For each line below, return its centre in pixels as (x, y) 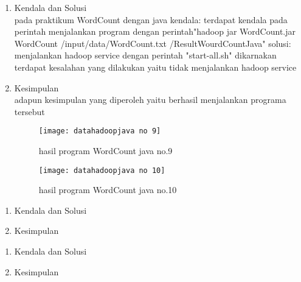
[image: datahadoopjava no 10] (102, 170)
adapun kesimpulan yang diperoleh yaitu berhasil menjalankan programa (150, 100)
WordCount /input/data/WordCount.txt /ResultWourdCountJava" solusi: (153, 43)
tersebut (29, 111)
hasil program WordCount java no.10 (108, 190)
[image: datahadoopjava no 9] (100, 131)
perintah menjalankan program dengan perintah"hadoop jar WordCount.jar (155, 31)
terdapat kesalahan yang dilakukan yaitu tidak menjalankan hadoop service (155, 67)
